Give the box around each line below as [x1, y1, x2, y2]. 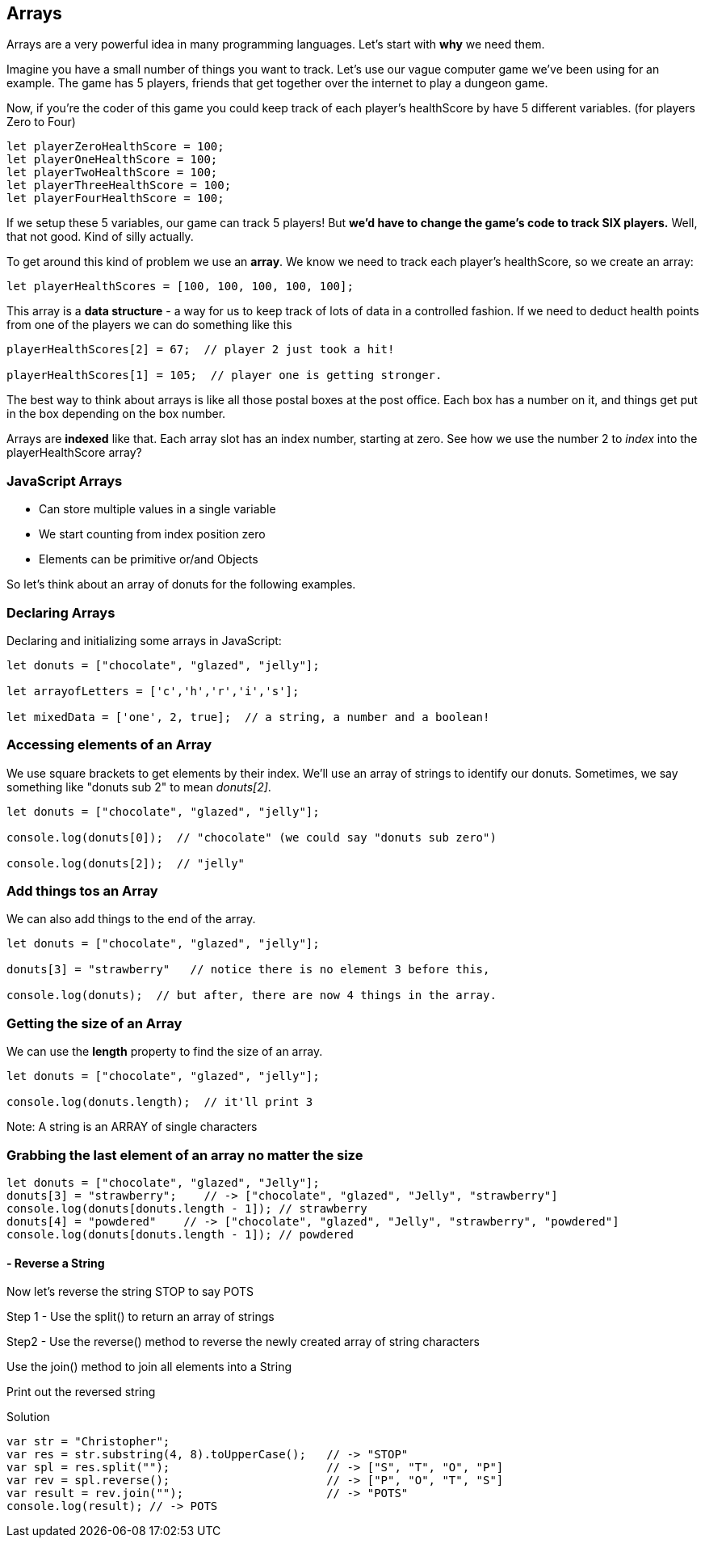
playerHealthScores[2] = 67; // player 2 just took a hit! [6, 343, 395, 356]
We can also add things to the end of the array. [6, 912, 256, 926]
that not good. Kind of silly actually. [6, 230, 194, 244]
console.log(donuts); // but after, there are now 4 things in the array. [6, 989, 497, 1002]
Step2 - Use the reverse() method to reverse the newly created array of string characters [6, 1335, 480, 1349]
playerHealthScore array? [6, 445, 142, 460]
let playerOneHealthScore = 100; [6, 153, 218, 167]
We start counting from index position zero [39, 527, 266, 542]
